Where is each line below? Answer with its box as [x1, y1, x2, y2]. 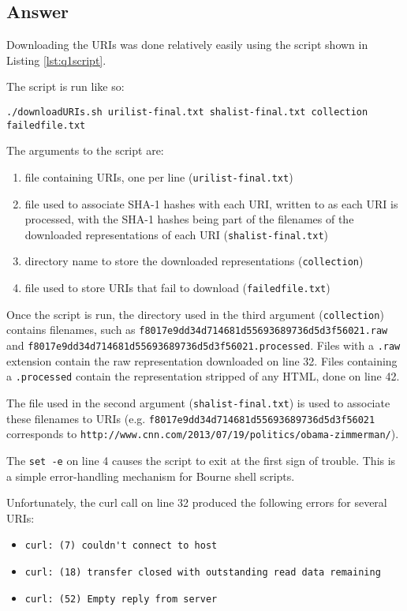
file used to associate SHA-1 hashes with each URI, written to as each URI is [24, 195, 398, 212]
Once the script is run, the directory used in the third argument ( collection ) [6, 305, 384, 322]
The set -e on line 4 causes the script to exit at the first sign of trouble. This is [6, 452, 396, 468]
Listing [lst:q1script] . [6, 51, 106, 68]
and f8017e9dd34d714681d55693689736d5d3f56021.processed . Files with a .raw [6, 337, 401, 354]
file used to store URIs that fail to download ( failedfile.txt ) [24, 279, 330, 296]
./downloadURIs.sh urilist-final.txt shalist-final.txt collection [6, 106, 368, 118]
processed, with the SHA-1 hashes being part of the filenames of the [24, 211, 354, 227]
